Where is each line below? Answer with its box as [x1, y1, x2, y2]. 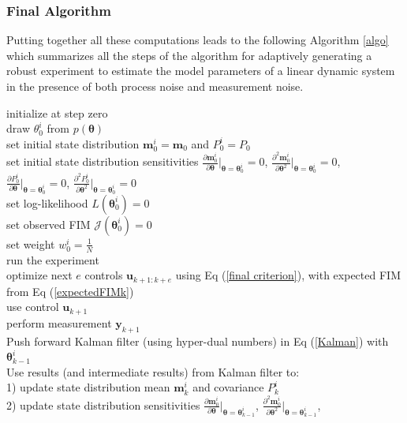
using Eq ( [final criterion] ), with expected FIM [175, 267, 401, 283]
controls [84, 267, 123, 283]
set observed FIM [6, 215, 91, 232]
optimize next [6, 267, 73, 283]
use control [6, 298, 59, 315]
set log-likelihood [6, 194, 88, 211]
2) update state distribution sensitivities [6, 396, 200, 413]
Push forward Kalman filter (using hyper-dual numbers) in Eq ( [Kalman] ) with [6, 332, 389, 349]
